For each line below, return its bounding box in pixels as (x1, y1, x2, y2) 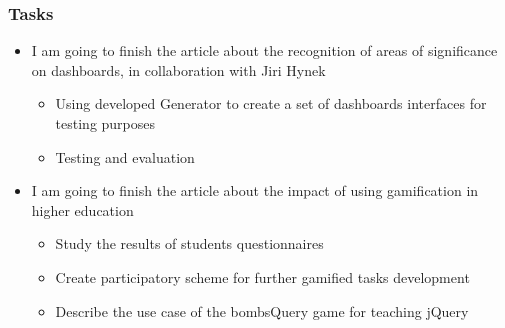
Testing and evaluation (55, 146, 195, 167)
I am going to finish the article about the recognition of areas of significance (31, 40, 498, 61)
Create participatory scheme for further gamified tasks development (55, 266, 470, 287)
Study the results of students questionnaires (55, 233, 324, 254)
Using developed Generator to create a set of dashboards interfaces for (55, 93, 487, 114)
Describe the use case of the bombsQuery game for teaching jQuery (55, 300, 469, 321)
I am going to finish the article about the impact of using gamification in (31, 180, 479, 201)
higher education (31, 199, 134, 220)
